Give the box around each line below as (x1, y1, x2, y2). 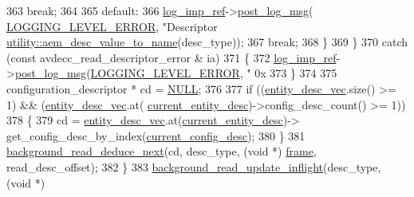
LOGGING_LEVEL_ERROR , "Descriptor (6, 18, 218, 34)
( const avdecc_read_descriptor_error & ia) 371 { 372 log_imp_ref (6, 49, 337, 65)
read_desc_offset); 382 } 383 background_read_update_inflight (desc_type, (6, 158, 381, 175)
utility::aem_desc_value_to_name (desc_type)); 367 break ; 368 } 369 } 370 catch (6, 33, 408, 50)
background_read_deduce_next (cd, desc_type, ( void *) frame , (6, 143, 317, 160)
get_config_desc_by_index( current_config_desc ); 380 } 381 (6, 127, 306, 144)
